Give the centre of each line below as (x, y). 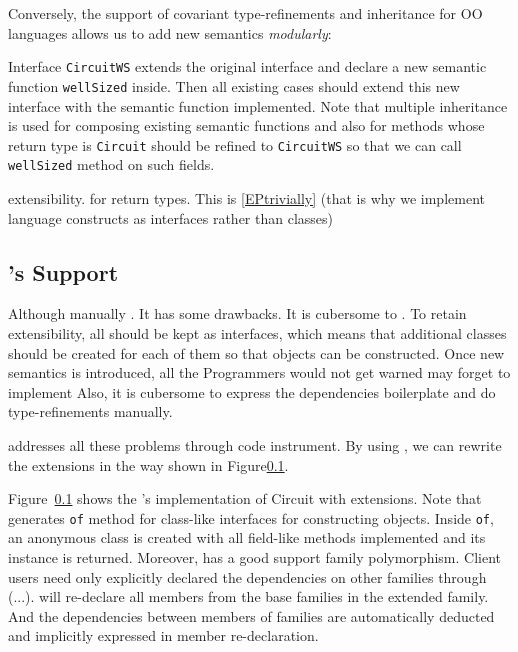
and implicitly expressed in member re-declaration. (163, 635)
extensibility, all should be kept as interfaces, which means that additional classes (257, 332)
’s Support (63, 271)
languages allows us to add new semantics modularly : (170, 32)
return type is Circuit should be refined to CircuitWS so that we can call (235, 144)
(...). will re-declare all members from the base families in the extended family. (248, 596)
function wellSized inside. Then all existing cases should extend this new (234, 85)
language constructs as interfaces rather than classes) (170, 217)
